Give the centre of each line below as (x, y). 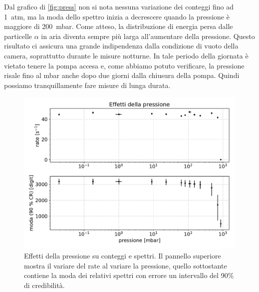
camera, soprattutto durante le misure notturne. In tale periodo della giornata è (126, 55)
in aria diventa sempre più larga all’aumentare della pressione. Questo (148, 36)
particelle (18, 36)
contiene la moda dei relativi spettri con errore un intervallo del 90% (129, 275)
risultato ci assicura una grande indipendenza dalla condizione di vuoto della (121, 46)
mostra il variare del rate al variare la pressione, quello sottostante (126, 265)
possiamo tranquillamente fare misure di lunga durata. (87, 85)
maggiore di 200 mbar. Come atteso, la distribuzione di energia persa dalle (119, 26)
